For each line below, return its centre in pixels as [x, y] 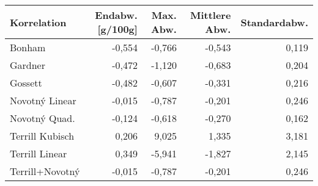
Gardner [28, 65]
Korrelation [38, 22]
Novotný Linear [43, 100]
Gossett [26, 83]
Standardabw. [274, 22]
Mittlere [210, 15]
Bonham [28, 47]
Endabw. [116, 15]
